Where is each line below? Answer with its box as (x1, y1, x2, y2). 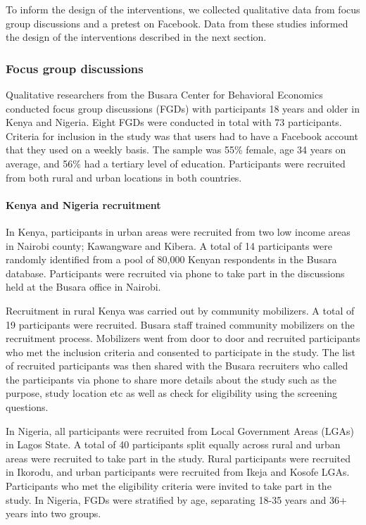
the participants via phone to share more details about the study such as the (6, 372, 336, 386)
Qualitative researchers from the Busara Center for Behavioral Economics (6, 87, 323, 101)
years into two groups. (6, 506, 101, 521)
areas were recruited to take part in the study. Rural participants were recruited (6, 450, 351, 465)
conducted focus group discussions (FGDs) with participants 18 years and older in (6, 101, 360, 115)
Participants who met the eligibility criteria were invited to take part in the (6, 479, 332, 493)
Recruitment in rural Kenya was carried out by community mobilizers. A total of (6, 303, 355, 317)
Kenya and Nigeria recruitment (6, 197, 161, 212)
